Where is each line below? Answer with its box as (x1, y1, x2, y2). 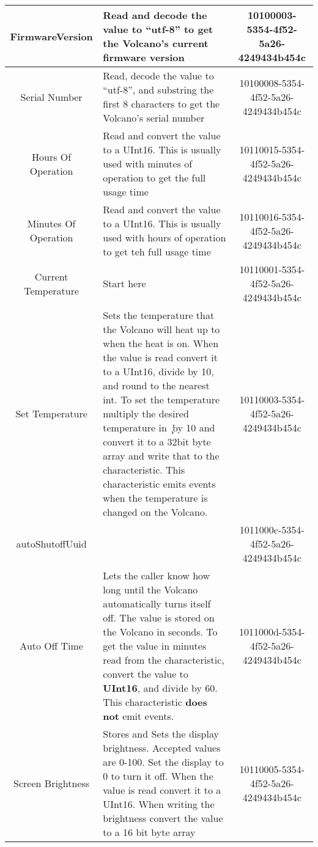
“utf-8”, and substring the (103, 82, 214, 97)
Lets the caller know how (103, 568, 210, 582)
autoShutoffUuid (16, 537, 87, 551)
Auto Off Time (20, 639, 83, 653)
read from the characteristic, (103, 653, 224, 667)
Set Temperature (15, 406, 87, 420)
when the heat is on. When (103, 336, 219, 350)
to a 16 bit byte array (103, 825, 196, 839)
